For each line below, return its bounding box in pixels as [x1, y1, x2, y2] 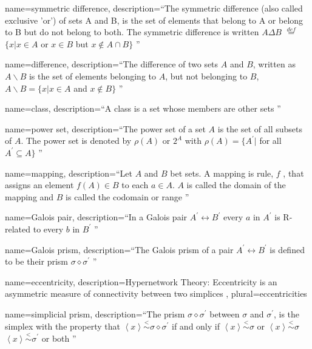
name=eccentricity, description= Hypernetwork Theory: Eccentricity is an [5, 275, 277, 288]
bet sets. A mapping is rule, [170, 166, 274, 179]
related [5, 222, 31, 235]
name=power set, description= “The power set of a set [5, 122, 206, 135]
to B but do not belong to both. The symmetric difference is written [5, 25, 259, 38]
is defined [270, 243, 305, 256]
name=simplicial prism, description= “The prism [5, 307, 185, 320]
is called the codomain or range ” [66, 190, 189, 203]
